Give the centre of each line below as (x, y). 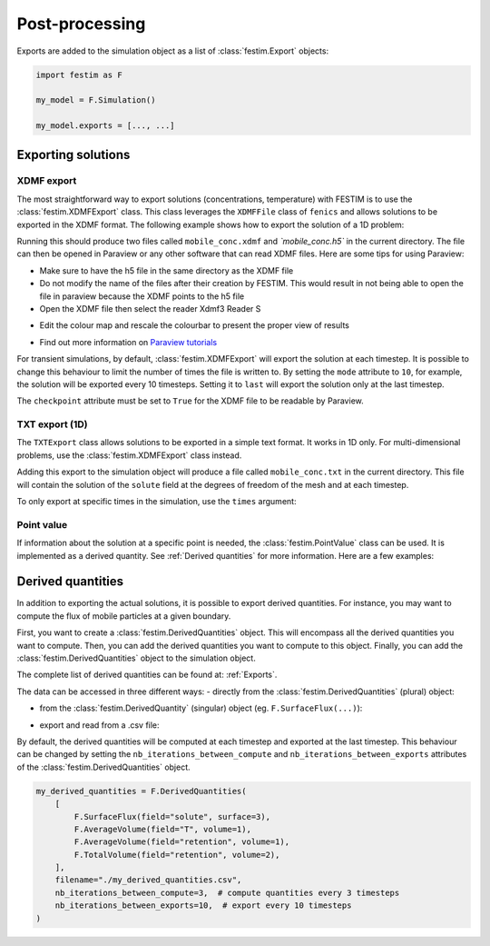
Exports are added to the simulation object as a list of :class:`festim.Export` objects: (173, 51)
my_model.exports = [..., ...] (106, 126)
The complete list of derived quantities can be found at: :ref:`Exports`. (147, 675)
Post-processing (81, 24)
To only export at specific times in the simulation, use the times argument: (157, 502)
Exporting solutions (73, 154)
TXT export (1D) (52, 424)
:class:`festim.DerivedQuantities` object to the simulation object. (136, 658)
